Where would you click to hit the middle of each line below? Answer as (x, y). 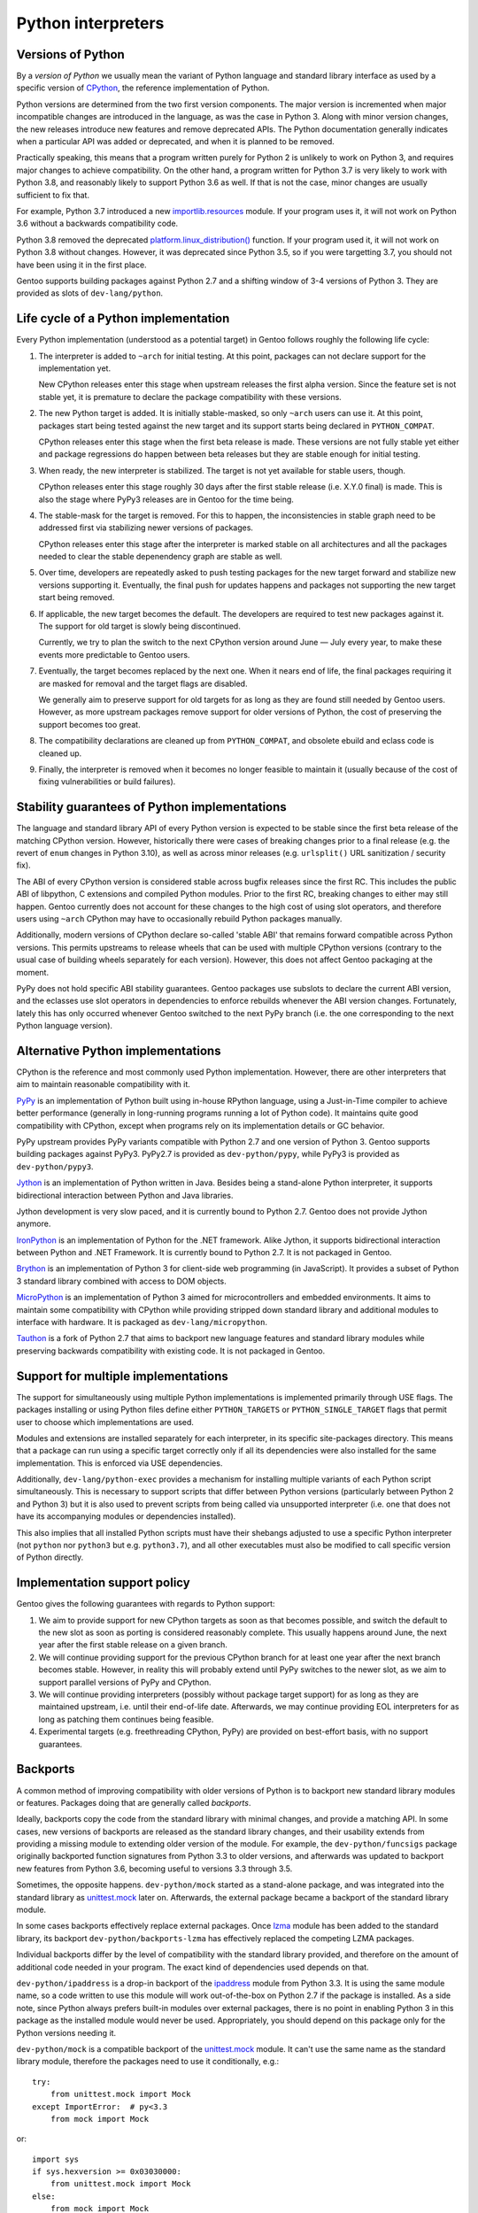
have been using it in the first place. (81, 265)
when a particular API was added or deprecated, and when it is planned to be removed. (176, 142)
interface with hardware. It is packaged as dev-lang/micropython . (142, 1322)
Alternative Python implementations (119, 1050)
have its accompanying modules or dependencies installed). (126, 1516)
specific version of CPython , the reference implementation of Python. (143, 88)
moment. (32, 972)
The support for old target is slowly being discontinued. (139, 626)
